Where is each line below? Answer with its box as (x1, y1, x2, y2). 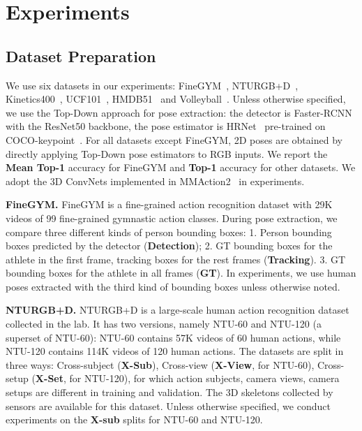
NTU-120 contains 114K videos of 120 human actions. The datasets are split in (6, 344, 344, 358)
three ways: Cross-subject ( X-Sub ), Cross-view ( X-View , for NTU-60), (6, 357, 315, 372)
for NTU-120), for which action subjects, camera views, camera (69, 371, 340, 386)
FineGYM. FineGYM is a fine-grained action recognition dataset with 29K (6, 197, 333, 212)
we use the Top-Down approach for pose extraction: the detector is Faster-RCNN (6, 105, 352, 119)
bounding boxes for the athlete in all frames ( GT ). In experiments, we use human (6, 265, 356, 280)
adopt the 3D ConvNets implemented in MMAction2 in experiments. (6, 173, 305, 188)
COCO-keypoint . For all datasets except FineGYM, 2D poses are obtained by (6, 132, 342, 147)
